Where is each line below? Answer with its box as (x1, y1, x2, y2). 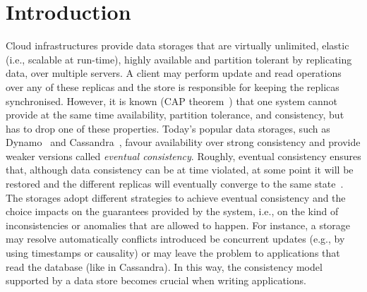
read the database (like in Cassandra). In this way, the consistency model (6, 259, 323, 274)
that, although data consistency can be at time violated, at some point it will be (6, 162, 354, 177)
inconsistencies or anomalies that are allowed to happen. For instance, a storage (6, 217, 351, 232)
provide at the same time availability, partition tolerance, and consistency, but (6, 107, 344, 122)
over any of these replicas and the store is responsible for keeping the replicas (6, 79, 339, 94)
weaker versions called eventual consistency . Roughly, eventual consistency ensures (6, 148, 361, 163)
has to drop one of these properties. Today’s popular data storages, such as (6, 121, 330, 135)
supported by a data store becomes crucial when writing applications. (6, 273, 306, 288)
